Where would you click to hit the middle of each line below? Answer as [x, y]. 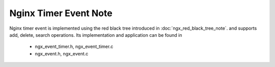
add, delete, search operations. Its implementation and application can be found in [96, 35]
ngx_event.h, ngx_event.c [62, 53]
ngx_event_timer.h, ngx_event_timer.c [74, 47]
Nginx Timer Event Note [61, 13]
